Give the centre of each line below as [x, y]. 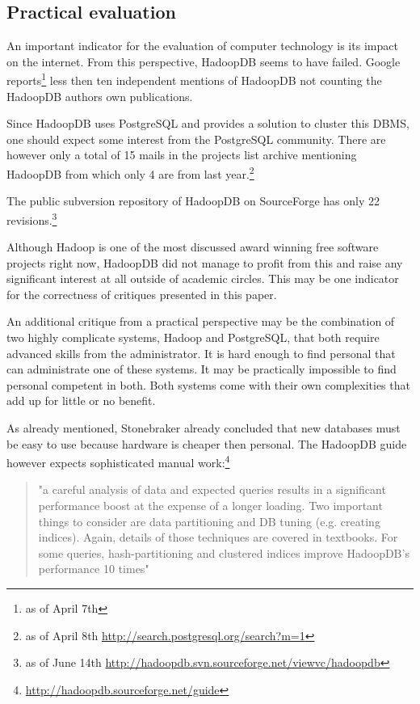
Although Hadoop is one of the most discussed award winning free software [193, 247]
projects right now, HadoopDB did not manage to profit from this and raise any [205, 262]
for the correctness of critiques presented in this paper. [142, 294]
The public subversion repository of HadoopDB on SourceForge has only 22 [193, 201]
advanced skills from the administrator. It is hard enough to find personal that [201, 353]
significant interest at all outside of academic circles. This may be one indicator [203, 278]
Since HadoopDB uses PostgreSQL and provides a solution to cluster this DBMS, [208, 123]
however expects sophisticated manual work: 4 [118, 461]
